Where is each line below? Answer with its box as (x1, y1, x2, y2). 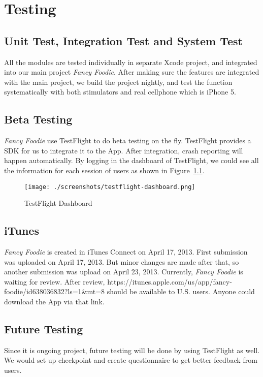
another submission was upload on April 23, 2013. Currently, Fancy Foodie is (4, 266, 243, 277)
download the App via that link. (4, 296, 105, 306)
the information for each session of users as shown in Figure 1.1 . (4, 165, 205, 175)
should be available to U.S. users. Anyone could (107, 286, 255, 297)
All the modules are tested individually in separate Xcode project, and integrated (4, 56, 257, 67)
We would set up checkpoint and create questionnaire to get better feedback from (4, 355, 257, 365)
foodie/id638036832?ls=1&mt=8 (4, 286, 105, 297)
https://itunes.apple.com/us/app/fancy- (107, 276, 232, 287)
